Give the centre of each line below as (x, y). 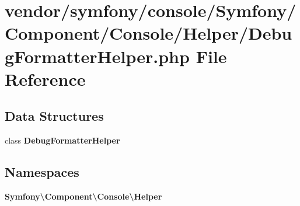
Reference (45, 78)
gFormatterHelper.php (97, 56)
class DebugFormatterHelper (62, 140)
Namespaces (42, 172)
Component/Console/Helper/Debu (149, 33)
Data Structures (54, 116)
